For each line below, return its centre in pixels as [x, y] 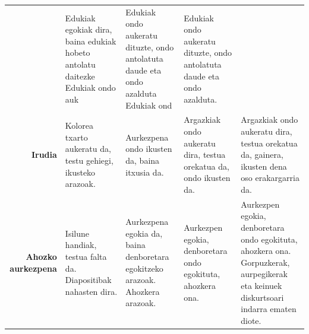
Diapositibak [88, 280]
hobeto [78, 53]
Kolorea [79, 125]
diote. [251, 320]
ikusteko [80, 172]
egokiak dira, [89, 29]
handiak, [81, 245]
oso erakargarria [270, 178]
